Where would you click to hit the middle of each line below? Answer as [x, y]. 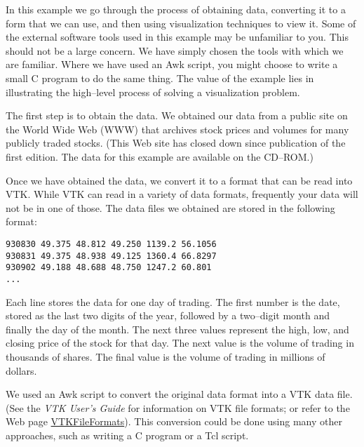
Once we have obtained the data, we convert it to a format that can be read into [179, 180]
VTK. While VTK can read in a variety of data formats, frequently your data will [182, 194]
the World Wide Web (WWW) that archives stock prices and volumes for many [177, 129]
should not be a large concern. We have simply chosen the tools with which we [175, 50]
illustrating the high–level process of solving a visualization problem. [153, 92]
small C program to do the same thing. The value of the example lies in [160, 78]
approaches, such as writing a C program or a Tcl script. [127, 435]
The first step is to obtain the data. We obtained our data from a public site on [177, 115]
